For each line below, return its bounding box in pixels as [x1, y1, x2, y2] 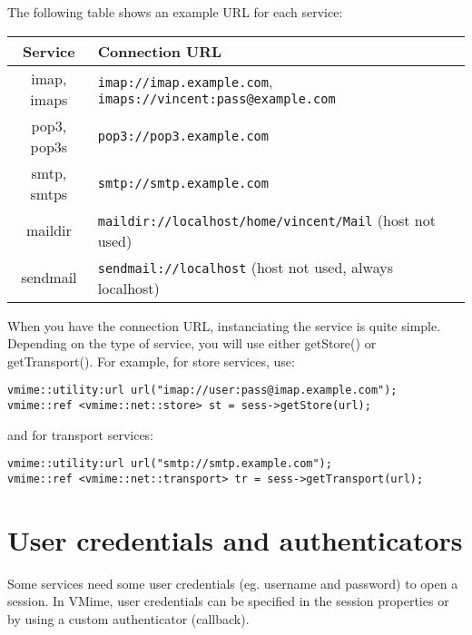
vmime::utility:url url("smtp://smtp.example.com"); [7, 457, 332, 471]
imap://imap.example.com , [97, 71, 273, 93]
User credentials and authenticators [7, 521, 463, 558]
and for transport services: [7, 425, 154, 444]
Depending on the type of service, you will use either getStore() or [7, 334, 377, 353]
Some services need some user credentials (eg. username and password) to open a [7, 573, 458, 592]
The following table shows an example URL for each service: [7, 3, 343, 21]
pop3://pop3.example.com [97, 128, 269, 143]
